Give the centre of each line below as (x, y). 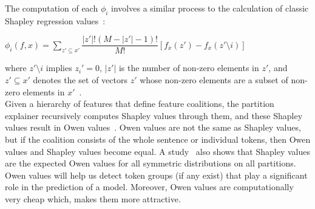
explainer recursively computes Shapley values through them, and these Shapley (154, 115)
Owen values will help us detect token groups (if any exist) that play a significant (156, 175)
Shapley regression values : (55, 20)
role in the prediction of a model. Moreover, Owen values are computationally (149, 187)
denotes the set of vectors (80, 80)
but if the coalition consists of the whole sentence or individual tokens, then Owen (158, 139)
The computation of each (52, 8)
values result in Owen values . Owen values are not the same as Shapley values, (153, 127)
